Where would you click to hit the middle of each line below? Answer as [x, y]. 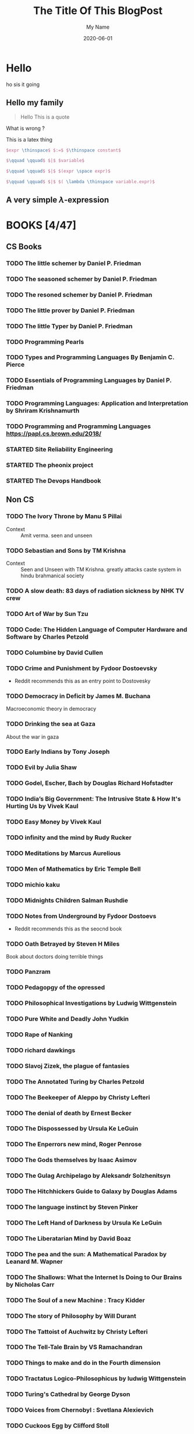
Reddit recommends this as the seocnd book [68, 929]
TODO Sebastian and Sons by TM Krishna [66, 550]
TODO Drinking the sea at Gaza [51, 724]
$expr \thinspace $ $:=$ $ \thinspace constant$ [64, 150]
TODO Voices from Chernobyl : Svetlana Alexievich [80, 1410]
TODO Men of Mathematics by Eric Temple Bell [73, 868]
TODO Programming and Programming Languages [79, 426]
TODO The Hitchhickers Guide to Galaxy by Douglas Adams [92, 1191]
